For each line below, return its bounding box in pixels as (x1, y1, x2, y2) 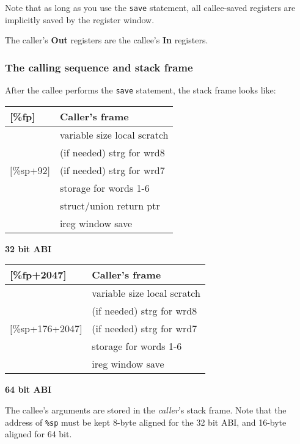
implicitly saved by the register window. (5, 13, 155, 26)
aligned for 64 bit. (5, 428, 72, 440)
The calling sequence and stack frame (5, 59, 193, 75)
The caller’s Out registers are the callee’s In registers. (5, 34, 208, 46)
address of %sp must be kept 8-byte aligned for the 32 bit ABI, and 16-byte (5, 415, 287, 428)
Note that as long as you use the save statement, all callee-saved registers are (5, 1, 296, 13)
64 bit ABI (5, 383, 52, 396)
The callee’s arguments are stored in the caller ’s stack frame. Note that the (5, 403, 287, 416)
